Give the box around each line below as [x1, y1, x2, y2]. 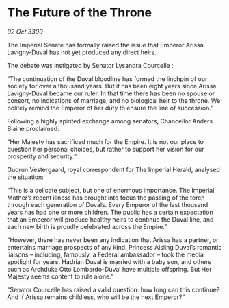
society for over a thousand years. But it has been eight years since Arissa [7, 82, 217, 90]
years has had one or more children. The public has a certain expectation [7, 208, 213, 216]
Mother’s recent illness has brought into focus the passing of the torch [7, 193, 205, 202]
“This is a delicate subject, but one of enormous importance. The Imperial [7, 186, 215, 194]
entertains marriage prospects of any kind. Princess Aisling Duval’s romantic [7, 243, 222, 251]
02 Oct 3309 [7, 27, 43, 36]
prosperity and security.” [7, 152, 77, 161]
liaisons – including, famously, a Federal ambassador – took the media [7, 250, 204, 259]
